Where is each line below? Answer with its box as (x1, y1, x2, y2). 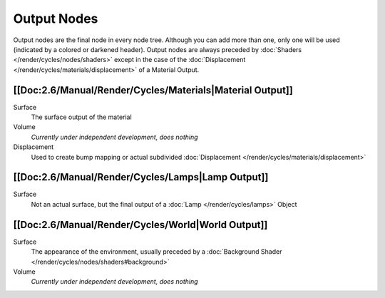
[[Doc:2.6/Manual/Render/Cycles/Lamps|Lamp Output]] (13, 171, 269, 183)
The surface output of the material (31, 113, 132, 121)
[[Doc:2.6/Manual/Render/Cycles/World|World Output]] (13, 218, 268, 231)
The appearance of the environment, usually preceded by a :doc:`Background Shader (31, 247, 282, 256)
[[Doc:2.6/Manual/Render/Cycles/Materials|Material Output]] (13, 84, 294, 96)
